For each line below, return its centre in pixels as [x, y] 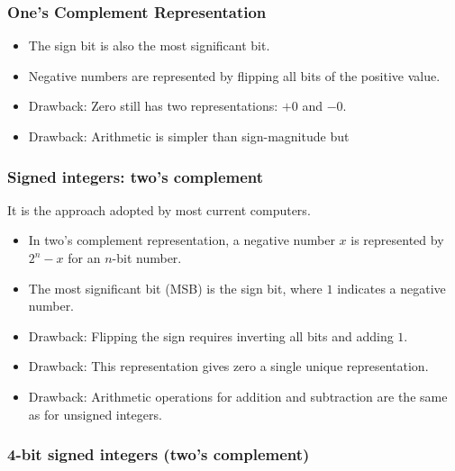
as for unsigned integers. [95, 414]
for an [84, 258]
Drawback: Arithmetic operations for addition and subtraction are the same [238, 396]
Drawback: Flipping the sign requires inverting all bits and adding [211, 335]
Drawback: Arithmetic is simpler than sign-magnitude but [189, 136]
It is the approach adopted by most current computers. [159, 209]
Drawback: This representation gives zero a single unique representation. [228, 366]
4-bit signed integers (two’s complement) [159, 454]
